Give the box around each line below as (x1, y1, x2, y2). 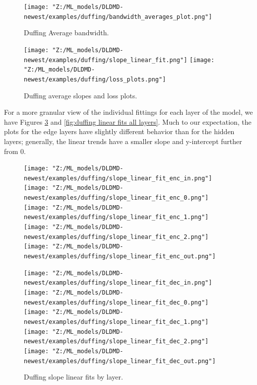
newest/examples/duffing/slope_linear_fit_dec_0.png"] (24, 299, 209, 306)
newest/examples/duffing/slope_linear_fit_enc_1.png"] (24, 214, 209, 221)
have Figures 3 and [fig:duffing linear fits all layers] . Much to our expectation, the (4, 116, 252, 127)
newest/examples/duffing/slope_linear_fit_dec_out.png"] (24, 357, 216, 365)
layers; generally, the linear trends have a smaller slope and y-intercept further (4, 136, 242, 146)
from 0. (4, 146, 26, 156)
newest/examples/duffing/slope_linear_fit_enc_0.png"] (24, 194, 209, 202)
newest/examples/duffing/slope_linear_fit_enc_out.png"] (24, 253, 216, 260)
